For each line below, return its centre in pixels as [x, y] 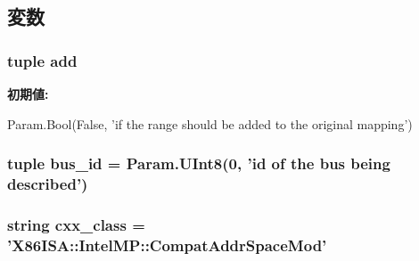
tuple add [42, 60]
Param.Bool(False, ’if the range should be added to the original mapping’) [210, 123]
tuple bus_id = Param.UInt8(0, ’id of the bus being [199, 163]
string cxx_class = [76, 224]
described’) [48, 184]
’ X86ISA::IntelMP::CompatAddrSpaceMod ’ [167, 245]
